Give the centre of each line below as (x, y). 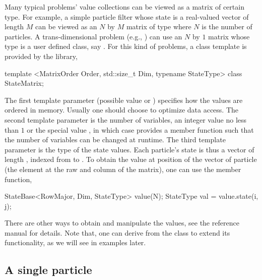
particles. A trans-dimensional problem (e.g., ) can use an (93, 36)
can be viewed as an (66, 26)
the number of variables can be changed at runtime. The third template (115, 139)
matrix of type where (159, 26)
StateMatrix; (24, 83)
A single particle (48, 270)
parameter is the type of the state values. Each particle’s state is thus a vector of (129, 149)
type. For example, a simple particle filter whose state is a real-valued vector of (127, 16)
